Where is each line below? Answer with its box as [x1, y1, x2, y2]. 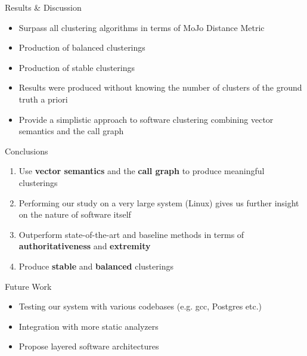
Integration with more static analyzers [18, 320, 159, 332]
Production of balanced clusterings [18, 41, 145, 54]
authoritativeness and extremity [18, 240, 151, 252]
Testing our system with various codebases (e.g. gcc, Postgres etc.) [18, 300, 262, 312]
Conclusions [5, 144, 48, 157]
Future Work [5, 280, 52, 292]
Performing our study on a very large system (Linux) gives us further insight [18, 196, 299, 209]
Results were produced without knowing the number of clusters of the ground [18, 81, 302, 94]
